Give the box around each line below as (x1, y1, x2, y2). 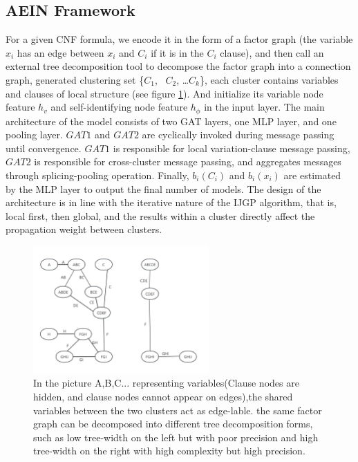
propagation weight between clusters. (6, 222, 162, 237)
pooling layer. (6, 127, 63, 142)
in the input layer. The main (204, 100, 325, 114)
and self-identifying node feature (50, 100, 188, 114)
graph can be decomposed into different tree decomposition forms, (33, 416, 313, 431)
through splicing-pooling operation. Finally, (6, 168, 189, 182)
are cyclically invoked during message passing (142, 127, 335, 142)
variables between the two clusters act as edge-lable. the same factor (33, 403, 322, 417)
